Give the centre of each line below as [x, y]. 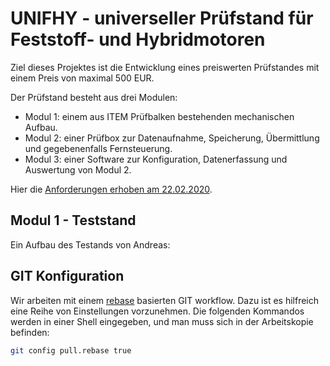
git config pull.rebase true [71, 350]
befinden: [30, 332]
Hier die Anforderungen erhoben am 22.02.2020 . [111, 189]
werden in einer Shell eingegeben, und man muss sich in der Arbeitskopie [162, 321]
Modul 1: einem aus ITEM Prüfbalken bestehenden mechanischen [159, 116]
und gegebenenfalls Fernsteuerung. [98, 148]
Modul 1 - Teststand [73, 220]
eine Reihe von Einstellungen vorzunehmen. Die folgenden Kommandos [157, 311]
